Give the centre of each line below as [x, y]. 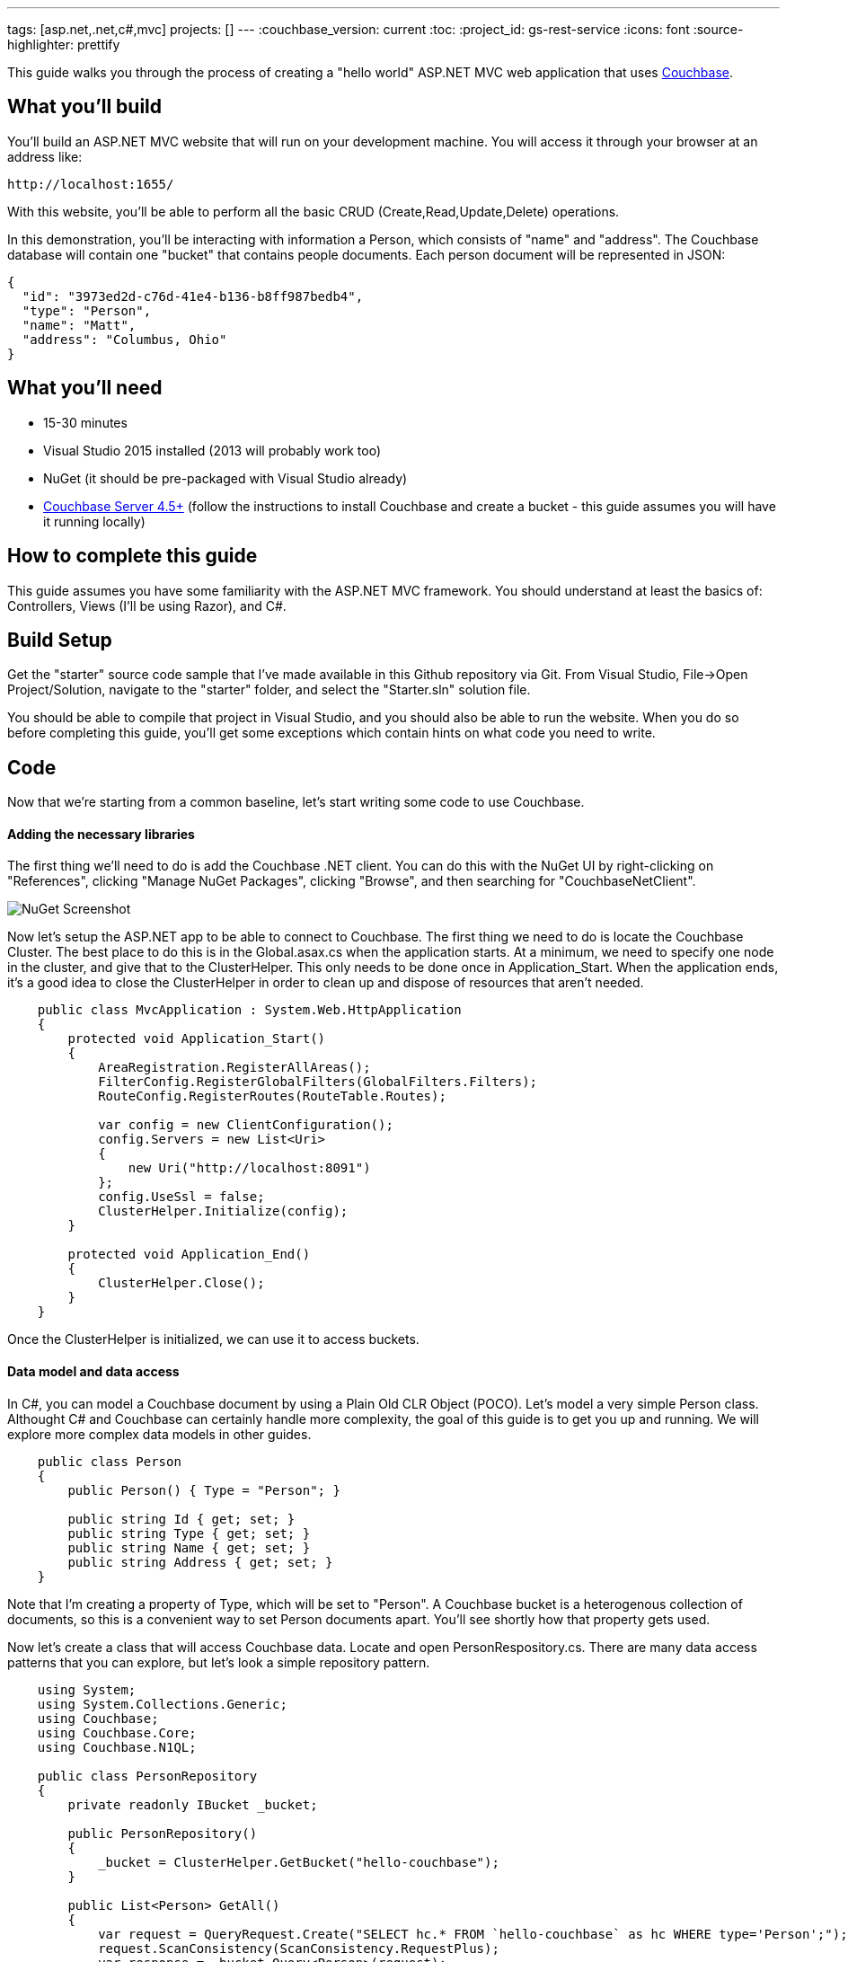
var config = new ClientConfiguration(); [246, 1125]
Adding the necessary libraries [101, 834]
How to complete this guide [132, 556]
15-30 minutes [85, 422]
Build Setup [60, 640]
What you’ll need [85, 388]
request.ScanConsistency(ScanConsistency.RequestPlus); [299, 1948]
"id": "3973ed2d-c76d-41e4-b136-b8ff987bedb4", [193, 296]
